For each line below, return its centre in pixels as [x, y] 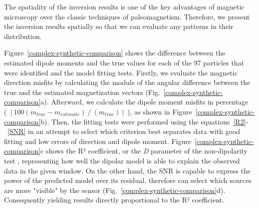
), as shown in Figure [160, 111]
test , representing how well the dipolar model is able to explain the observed [122, 160]
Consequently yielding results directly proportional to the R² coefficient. [114, 200]
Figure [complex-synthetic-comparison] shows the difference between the [115, 53]
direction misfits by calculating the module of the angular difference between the [127, 82]
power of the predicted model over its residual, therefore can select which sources [128, 180]
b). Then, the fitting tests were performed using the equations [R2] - [144, 121]
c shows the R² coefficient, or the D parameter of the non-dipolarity [144, 151]
